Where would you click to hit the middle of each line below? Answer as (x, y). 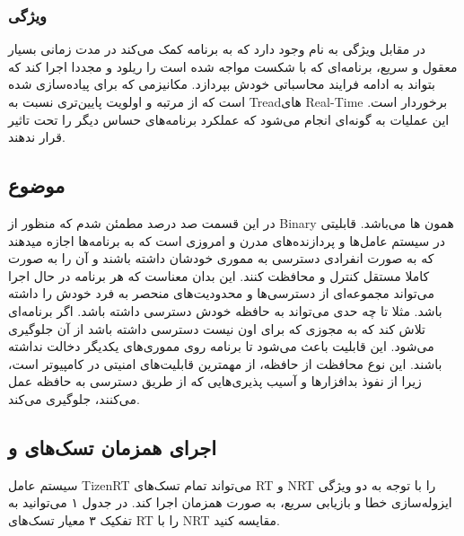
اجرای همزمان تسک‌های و (113, 447)
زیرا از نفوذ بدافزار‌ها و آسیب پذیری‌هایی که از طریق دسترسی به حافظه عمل (215, 381)
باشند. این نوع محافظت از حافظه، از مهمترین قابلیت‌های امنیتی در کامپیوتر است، (225, 363)
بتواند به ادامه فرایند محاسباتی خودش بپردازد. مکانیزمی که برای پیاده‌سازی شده (222, 84)
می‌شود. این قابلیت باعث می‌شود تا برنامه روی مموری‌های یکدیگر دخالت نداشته (221, 346)
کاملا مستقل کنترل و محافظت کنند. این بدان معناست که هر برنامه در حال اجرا (219, 275)
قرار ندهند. (37, 137)
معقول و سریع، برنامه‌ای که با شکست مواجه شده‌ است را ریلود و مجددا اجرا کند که (233, 66)
